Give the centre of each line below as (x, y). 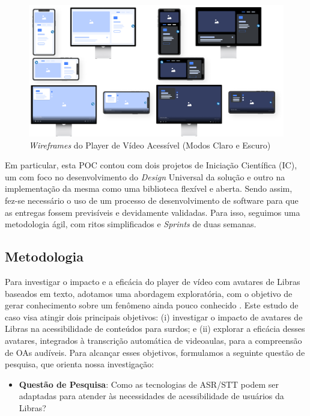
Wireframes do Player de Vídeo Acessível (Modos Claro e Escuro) (150, 145)
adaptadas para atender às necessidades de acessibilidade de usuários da (151, 396)
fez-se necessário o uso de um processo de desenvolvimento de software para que (152, 200)
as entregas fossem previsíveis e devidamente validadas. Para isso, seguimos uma (153, 212)
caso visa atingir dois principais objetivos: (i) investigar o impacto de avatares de (154, 317)
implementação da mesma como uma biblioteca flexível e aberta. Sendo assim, (149, 188)
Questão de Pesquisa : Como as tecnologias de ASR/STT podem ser (149, 384)
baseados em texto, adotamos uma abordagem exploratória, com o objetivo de (149, 293)
